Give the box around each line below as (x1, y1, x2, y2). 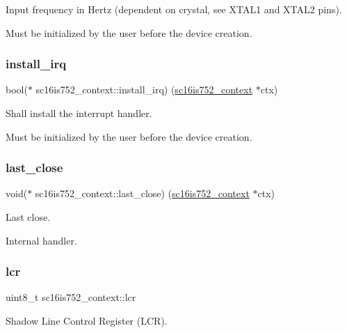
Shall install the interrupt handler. (6, 106, 152, 120)
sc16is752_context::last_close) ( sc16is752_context (35, 186, 250, 201)
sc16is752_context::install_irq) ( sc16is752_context (35, 82, 253, 97)
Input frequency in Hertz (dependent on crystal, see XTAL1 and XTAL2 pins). (6, 2, 342, 16)
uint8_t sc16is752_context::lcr (6, 290, 136, 304)
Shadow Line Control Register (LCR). (6, 313, 168, 327)
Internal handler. (6, 233, 77, 247)
